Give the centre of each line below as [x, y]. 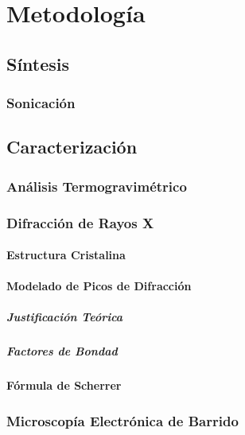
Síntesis [38, 63]
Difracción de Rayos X [80, 222]
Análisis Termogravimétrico [97, 186]
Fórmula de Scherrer [64, 385]
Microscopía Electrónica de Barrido [122, 420]
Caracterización [72, 147]
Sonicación [41, 103]
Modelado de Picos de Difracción [99, 286]
